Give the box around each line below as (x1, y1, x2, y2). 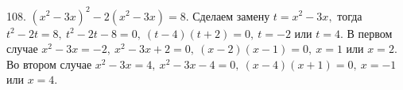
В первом (347, 24, 393, 41)
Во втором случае (6, 55, 92, 72)
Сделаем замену (192, 7, 270, 24)
